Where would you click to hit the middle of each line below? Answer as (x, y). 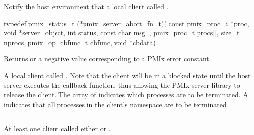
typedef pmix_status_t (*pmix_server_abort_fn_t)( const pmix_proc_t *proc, (127, 23)
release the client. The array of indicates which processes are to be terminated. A (126, 94)
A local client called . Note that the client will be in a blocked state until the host (127, 75)
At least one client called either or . (57, 128)
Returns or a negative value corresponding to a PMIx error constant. (108, 59)
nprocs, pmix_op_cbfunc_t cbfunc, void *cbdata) (80, 42)
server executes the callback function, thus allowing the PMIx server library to (122, 85)
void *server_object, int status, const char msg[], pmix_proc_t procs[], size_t (122, 33)
